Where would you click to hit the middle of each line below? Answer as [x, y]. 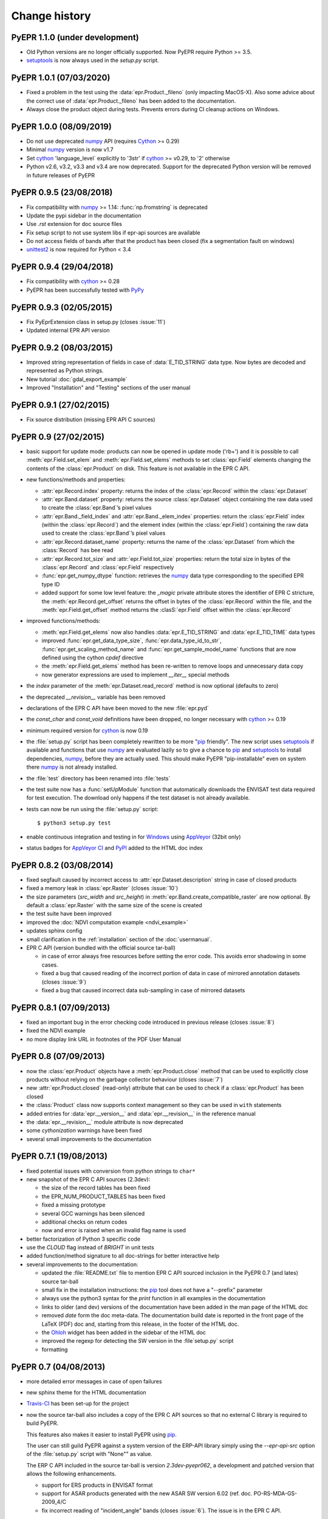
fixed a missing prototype [73, 1205]
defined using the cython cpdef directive [93, 657]
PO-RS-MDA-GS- [275, 1493]
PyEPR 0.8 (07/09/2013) [58, 1056]
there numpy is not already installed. [72, 767]
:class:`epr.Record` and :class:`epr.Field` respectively [108, 567]
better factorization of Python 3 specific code [84, 1239]
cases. [50, 965]
